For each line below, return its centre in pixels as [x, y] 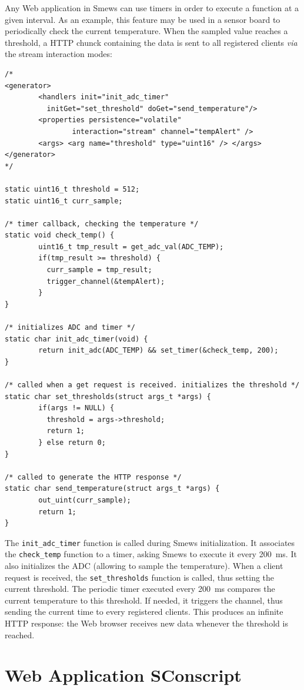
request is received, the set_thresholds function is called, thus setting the [140, 577]
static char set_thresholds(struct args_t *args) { [108, 396]
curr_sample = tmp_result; [99, 270]
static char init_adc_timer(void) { [76, 339]
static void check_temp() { [60, 235]
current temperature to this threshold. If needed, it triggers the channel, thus [144, 600]
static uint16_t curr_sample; [64, 201]
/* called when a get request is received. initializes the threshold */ [152, 385]
